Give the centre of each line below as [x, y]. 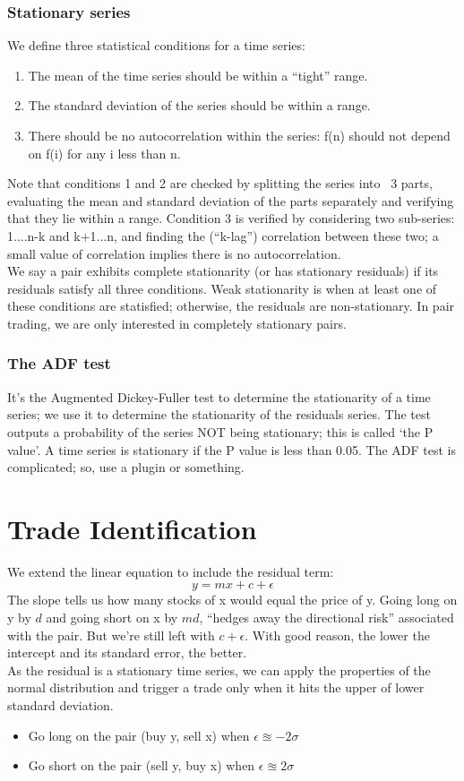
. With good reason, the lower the [337, 635]
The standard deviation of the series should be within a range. [199, 105]
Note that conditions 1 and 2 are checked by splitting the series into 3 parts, [220, 183]
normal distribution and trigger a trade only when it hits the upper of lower [216, 687]
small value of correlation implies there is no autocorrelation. [174, 253]
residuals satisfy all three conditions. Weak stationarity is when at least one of [222, 288]
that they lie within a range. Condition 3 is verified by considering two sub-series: [231, 218]
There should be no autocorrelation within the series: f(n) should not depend [239, 135]
